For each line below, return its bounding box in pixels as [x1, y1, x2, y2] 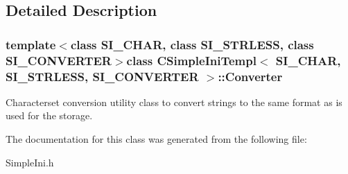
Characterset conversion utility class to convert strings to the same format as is [6, 94, 342, 109]
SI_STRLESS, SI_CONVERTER [6, 67, 199, 85]
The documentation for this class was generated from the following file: [6, 132, 307, 146]
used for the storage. [6, 108, 93, 123]
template [6, 35, 56, 53]
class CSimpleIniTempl [126, 51, 256, 69]
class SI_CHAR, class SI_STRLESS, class [70, 35, 314, 53]
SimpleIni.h [6, 155, 54, 169]
